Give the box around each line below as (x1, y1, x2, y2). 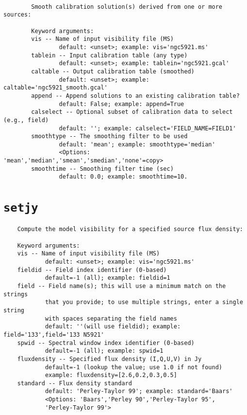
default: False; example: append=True (59, 100, 184, 108)
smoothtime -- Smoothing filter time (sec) (31, 165, 174, 172)
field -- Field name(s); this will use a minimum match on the (17, 282, 226, 289)
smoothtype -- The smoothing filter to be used (31, 133, 188, 140)
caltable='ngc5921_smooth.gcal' (3, 84, 108, 91)
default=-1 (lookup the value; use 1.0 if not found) (45, 363, 223, 371)
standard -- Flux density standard (17, 379, 132, 387)
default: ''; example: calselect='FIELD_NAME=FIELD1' (59, 125, 236, 132)
